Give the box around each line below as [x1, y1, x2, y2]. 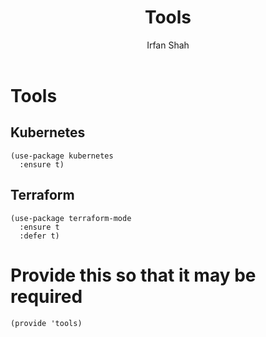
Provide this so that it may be [10, 264, 257, 286]
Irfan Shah [146, 39, 190, 51]
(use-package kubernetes [10, 151, 114, 161]
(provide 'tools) [10, 318, 83, 328]
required [10, 285, 83, 308]
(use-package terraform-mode [10, 213, 132, 223]
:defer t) [19, 231, 60, 241]
